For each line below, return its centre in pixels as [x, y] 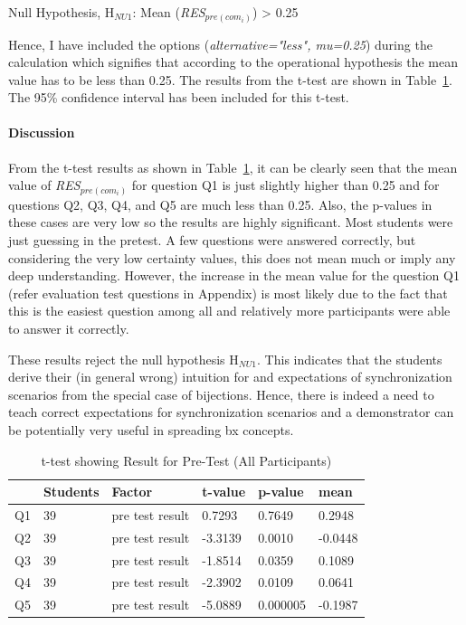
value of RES [44, 185]
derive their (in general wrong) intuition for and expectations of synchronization [230, 377]
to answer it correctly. [69, 328]
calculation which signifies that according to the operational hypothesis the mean [233, 62]
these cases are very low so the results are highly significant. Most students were [231, 222]
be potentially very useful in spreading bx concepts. [151, 429]
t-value [224, 492]
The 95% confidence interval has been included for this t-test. [179, 97]
